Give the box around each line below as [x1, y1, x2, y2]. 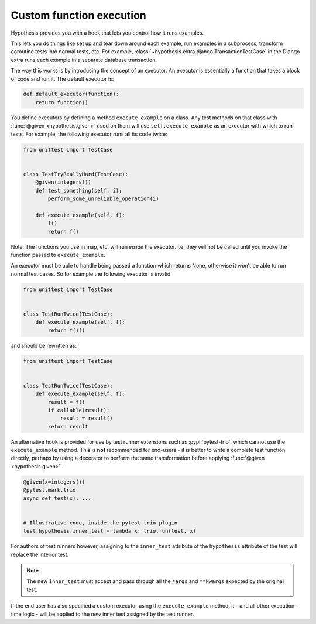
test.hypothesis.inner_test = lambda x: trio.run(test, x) [23, 527, 196, 534]
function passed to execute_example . [11, 251, 105, 258]
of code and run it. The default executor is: [11, 75, 114, 82]
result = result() [60, 415, 114, 421]
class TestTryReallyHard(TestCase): [23, 170, 129, 177]
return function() [35, 99, 88, 105]
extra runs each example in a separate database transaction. [11, 56, 157, 63]
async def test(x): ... [23, 495, 92, 502]
